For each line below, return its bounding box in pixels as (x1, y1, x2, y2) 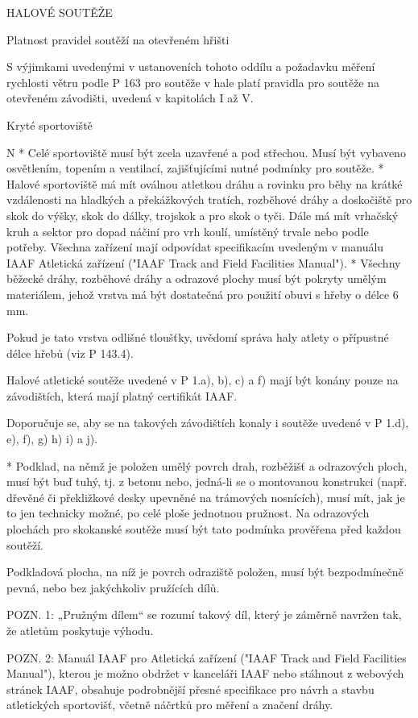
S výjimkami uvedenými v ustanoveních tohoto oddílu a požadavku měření (6, 58, 375, 75)
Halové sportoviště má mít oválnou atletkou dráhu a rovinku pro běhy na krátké (6, 175, 403, 192)
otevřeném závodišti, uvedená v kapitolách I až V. (6, 89, 254, 106)
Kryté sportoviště (6, 116, 93, 133)
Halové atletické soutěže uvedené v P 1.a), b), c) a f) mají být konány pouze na (6, 371, 399, 388)
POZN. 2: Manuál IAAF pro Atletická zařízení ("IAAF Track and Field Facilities (6, 649, 407, 666)
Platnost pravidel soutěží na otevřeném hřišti (6, 31, 230, 48)
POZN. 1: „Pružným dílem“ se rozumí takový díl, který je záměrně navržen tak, (6, 606, 402, 623)
